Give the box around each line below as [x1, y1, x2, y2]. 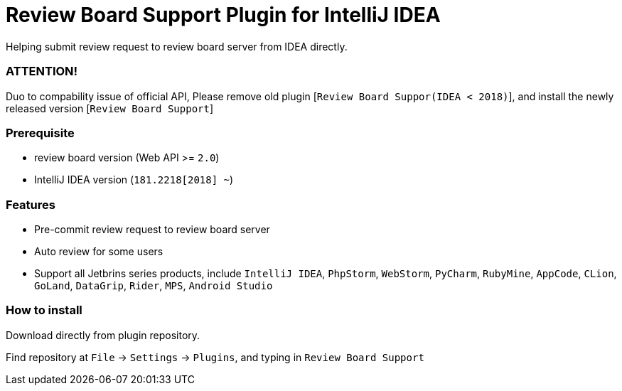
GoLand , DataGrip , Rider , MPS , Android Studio [34, 279, 273, 291]
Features [6, 197, 55, 212]
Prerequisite [6, 125, 75, 140]
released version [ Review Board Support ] [6, 102, 214, 114]
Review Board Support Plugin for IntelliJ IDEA [6, 3, 441, 27]
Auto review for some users [34, 245, 163, 257]
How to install [6, 303, 82, 318]
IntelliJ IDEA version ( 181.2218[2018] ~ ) [34, 173, 234, 186]
